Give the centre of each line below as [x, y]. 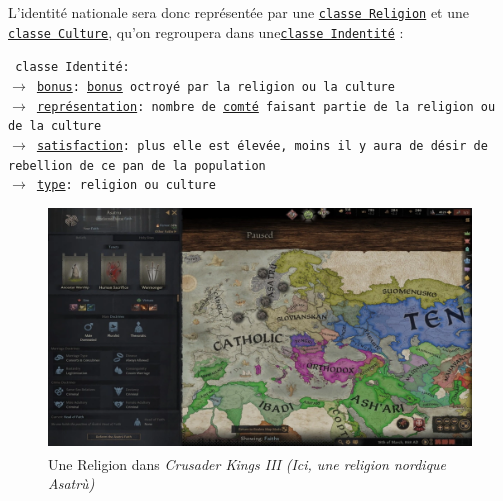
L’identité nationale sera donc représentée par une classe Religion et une [238, 12]
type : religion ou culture [126, 185]
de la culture [55, 126]
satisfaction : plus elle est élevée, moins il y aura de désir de [262, 145]
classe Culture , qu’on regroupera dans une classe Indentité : [206, 31]
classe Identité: [72, 67]
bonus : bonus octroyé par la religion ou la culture [215, 86]
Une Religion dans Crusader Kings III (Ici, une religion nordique [247, 463]
